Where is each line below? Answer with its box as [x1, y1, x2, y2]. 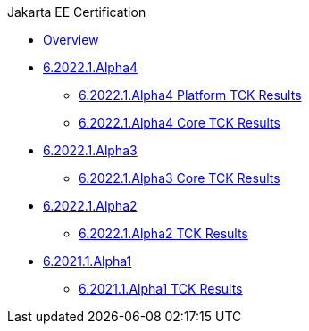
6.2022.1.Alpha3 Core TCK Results [79, 170, 280, 186]
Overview [43, 32, 99, 47]
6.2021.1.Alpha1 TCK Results [79, 281, 243, 296]
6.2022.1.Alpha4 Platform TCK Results [79, 87, 302, 103]
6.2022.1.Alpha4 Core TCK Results [79, 115, 280, 130]
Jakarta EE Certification [7, 4, 146, 20]
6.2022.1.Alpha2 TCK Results [79, 226, 248, 241]
